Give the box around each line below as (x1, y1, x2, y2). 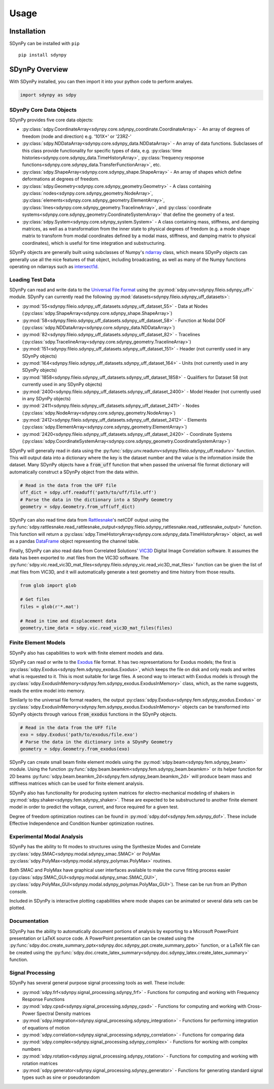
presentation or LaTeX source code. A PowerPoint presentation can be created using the (9, 935, 195, 941)
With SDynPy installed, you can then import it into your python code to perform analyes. (9, 79, 193, 85)
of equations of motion (22, 1024, 70, 1031)
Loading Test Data (9, 276, 55, 283)
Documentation (9, 917, 49, 924)
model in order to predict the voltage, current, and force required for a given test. (9, 804, 179, 810)
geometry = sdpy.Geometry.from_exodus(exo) (20, 746, 130, 752)
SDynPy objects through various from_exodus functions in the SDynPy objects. (9, 711, 177, 717)
